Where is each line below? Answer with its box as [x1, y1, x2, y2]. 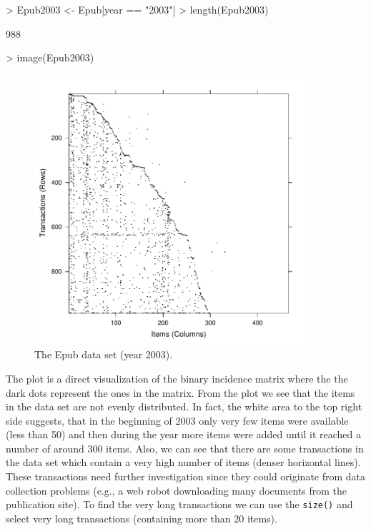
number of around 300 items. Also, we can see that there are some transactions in [6, 440, 364, 455]
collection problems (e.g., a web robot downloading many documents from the [6, 482, 347, 497]
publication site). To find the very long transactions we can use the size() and [6, 497, 353, 512]
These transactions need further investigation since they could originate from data [6, 469, 366, 484]
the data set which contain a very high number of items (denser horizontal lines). [6, 455, 361, 470]
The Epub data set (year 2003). [34, 347, 173, 362]
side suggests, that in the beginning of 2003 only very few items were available [6, 413, 349, 428]
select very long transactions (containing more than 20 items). [6, 510, 277, 525]
